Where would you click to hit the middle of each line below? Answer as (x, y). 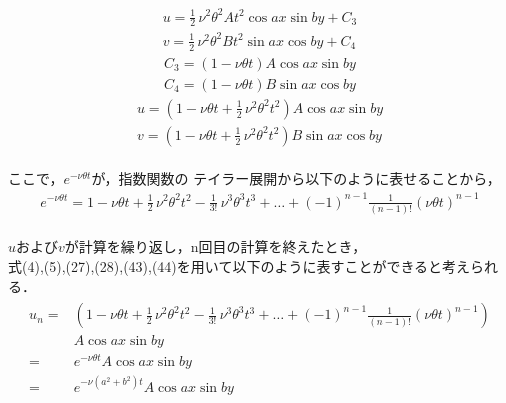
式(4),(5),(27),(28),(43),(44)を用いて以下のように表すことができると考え (239, 266)
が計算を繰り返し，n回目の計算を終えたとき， (215, 246)
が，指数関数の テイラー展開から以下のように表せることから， (296, 178)
